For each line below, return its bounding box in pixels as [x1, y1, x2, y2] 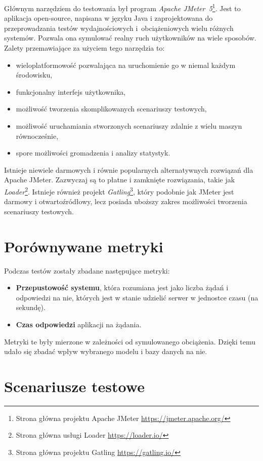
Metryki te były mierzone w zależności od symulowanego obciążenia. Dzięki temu [4, 336, 256, 347]
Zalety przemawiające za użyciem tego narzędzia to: [4, 43, 165, 53]
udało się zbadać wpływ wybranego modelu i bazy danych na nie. [4, 346, 207, 357]
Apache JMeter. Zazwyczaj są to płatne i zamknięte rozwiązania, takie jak [4, 174, 235, 185]
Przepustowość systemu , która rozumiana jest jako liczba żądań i [16, 282, 229, 293]
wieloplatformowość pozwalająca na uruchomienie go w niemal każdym [16, 59, 236, 70]
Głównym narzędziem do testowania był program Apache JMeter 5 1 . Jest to [4, 2, 241, 13]
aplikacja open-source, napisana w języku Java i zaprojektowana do [4, 13, 213, 23]
